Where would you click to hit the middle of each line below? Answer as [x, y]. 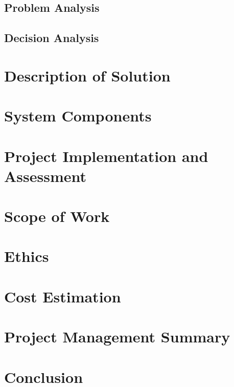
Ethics [27, 256]
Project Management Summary [117, 337]
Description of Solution [87, 75]
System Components [78, 116]
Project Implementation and [106, 156]
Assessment [45, 176]
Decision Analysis [52, 38]
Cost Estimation [63, 296]
